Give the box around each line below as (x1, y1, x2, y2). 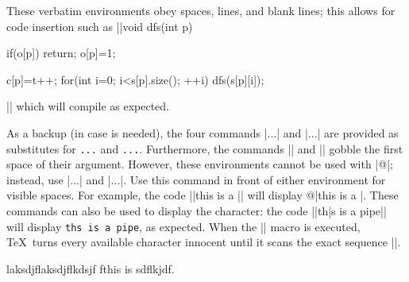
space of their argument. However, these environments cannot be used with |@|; (6, 156, 393, 172)
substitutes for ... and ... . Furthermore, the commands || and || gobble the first (6, 140, 403, 156)
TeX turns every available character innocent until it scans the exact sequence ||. (6, 234, 401, 250)
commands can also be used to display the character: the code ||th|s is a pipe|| (6, 203, 387, 218)
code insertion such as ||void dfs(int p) (6, 17, 193, 34)
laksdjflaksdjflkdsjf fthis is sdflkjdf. (6, 260, 175, 276)
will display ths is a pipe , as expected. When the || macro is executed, (6, 218, 361, 234)
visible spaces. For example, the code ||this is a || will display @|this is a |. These (6, 187, 399, 203)
